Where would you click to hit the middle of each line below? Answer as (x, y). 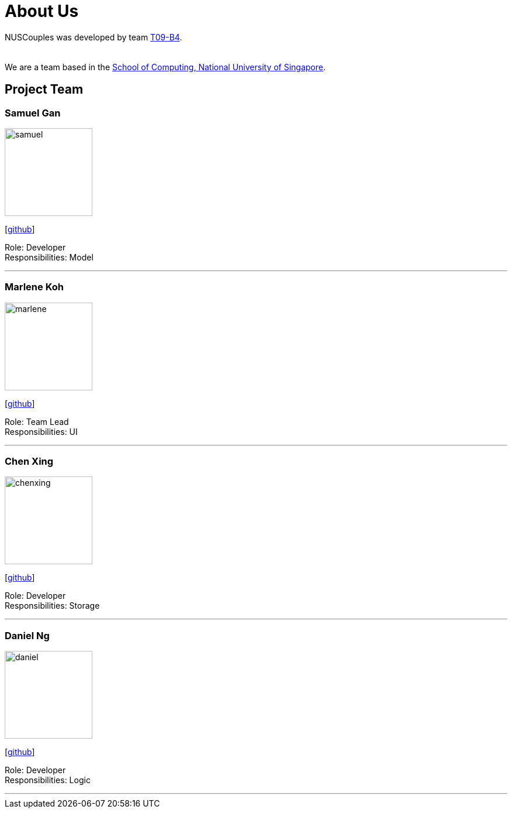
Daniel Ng (27, 635)
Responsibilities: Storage (52, 606)
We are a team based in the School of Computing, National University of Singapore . (165, 67)
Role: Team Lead (37, 421)
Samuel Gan (33, 113)
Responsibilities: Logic (48, 780)
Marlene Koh (34, 287)
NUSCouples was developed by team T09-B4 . (94, 37)
